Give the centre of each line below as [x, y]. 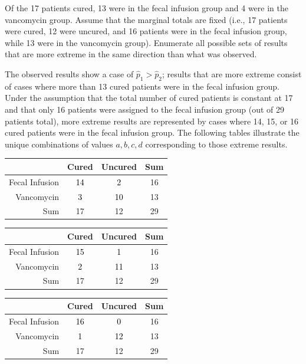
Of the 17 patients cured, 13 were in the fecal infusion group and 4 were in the [147, 8]
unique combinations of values [59, 144]
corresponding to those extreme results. [216, 144]
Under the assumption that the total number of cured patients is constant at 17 [149, 98]
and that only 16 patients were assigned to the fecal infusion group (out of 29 [145, 109]
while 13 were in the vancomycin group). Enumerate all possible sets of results [146, 42]
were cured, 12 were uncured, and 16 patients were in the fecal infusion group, [146, 31]
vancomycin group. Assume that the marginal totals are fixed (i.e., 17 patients [146, 19]
